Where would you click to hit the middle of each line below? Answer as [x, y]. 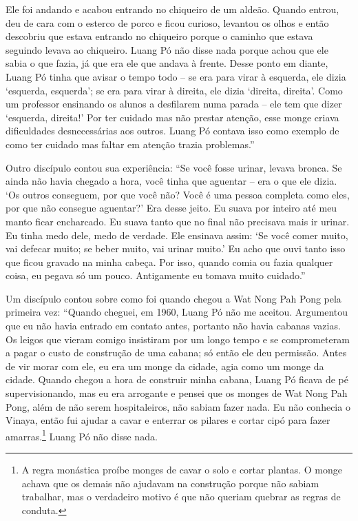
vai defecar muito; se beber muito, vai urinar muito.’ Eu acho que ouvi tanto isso [176, 248]
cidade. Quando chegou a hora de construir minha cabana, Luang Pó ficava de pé [177, 379]
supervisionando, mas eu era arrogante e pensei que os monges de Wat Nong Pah [177, 393]
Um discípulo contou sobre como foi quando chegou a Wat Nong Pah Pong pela [173, 298]
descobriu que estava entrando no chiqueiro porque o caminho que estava [159, 36]
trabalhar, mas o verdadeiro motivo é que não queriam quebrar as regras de [181, 497]
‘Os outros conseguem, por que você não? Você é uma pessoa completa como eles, [178, 194]
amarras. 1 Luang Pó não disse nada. [82, 435]
